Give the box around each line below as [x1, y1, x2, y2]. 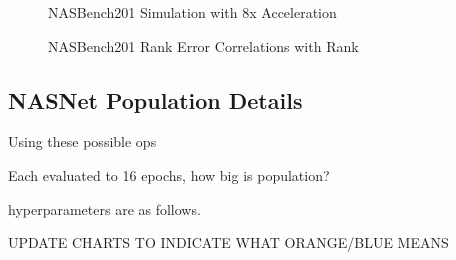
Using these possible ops [8, 131, 157, 152]
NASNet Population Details [8, 84, 303, 115]
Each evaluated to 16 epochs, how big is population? [8, 164, 330, 185]
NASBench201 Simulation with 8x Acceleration [48, 2, 337, 22]
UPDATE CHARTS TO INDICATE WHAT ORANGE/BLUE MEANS [8, 232, 449, 253]
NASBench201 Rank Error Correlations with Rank [48, 35, 359, 56]
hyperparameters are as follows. [8, 198, 201, 219]
